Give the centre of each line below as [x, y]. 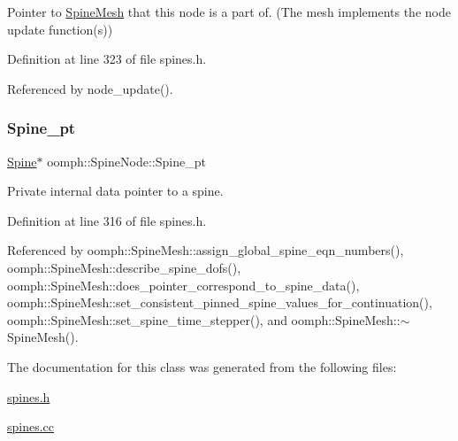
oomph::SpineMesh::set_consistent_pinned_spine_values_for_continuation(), [220, 302]
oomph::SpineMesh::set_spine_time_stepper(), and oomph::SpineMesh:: [204, 319]
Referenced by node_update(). [90, 88]
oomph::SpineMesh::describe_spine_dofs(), [124, 267]
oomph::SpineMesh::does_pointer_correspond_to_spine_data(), [183, 285]
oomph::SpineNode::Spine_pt [126, 161]
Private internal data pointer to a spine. [115, 191]
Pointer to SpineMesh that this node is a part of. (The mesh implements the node [229, 12]
